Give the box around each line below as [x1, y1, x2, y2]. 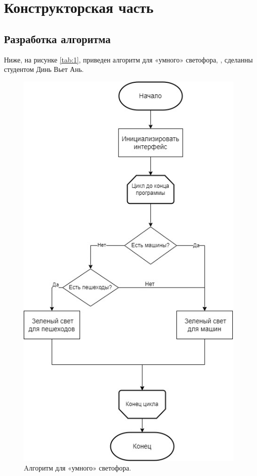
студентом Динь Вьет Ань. [4, 64, 84, 74]
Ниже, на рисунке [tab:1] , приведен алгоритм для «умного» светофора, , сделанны [4, 54, 253, 64]
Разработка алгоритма [4, 31, 111, 46]
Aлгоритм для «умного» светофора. [24, 463, 131, 473]
